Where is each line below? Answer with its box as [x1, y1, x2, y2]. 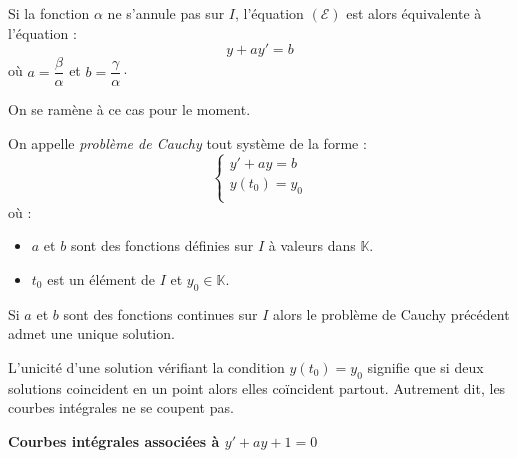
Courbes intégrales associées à [8, 431, 220, 451]
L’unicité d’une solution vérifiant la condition [8, 357, 285, 378]
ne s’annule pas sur [107, 3, 225, 23]
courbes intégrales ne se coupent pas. [8, 397, 234, 418]
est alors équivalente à [346, 3, 482, 23]
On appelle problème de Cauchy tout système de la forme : [8, 132, 367, 153]
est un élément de [47, 269, 155, 290]
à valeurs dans [268, 235, 356, 256]
